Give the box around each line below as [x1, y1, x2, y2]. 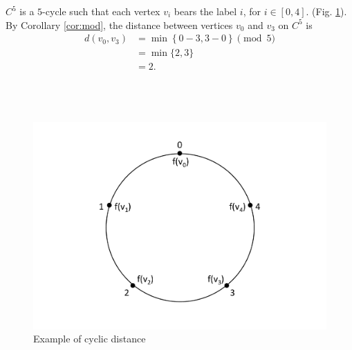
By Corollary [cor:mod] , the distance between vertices [6, 17, 233, 32]
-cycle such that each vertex [42, 4, 160, 18]
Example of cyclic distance [33, 331, 146, 346]
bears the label [174, 4, 237, 18]
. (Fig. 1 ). [306, 4, 347, 18]
